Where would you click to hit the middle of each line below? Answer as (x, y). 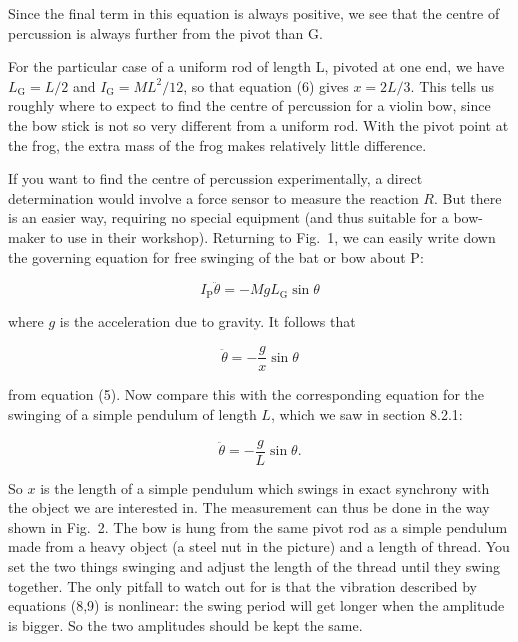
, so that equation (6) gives (266, 85)
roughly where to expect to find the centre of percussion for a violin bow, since (249, 105)
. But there (467, 197)
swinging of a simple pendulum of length (132, 414)
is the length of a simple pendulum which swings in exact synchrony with (265, 487)
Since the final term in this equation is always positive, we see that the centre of (254, 13)
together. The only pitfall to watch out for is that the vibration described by (242, 585)
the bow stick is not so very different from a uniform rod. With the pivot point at (258, 124)
